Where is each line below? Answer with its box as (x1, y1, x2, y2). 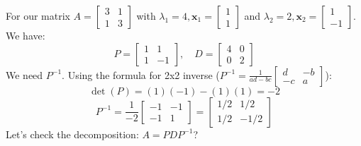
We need (6, 67, 43, 82)
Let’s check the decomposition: (6, 126, 139, 141)
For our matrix (6, 8, 70, 23)
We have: (6, 28, 45, 42)
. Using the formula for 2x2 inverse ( (62, 67, 220, 82)
